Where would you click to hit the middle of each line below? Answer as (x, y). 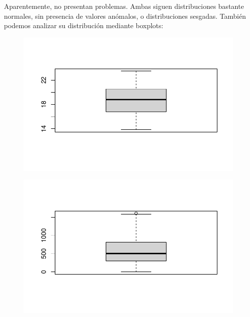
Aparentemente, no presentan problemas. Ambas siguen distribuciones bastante (124, 6)
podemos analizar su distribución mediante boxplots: (84, 25)
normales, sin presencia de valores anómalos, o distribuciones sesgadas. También (125, 16)
